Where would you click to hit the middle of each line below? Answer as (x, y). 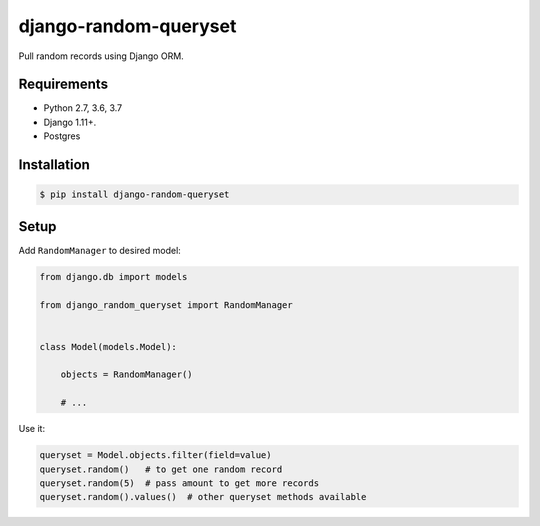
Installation (54, 165)
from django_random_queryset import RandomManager (166, 304)
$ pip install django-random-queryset (134, 194)
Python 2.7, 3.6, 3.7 (83, 108)
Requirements (63, 84)
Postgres (62, 136)
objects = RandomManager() (127, 374)
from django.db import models (113, 276)
